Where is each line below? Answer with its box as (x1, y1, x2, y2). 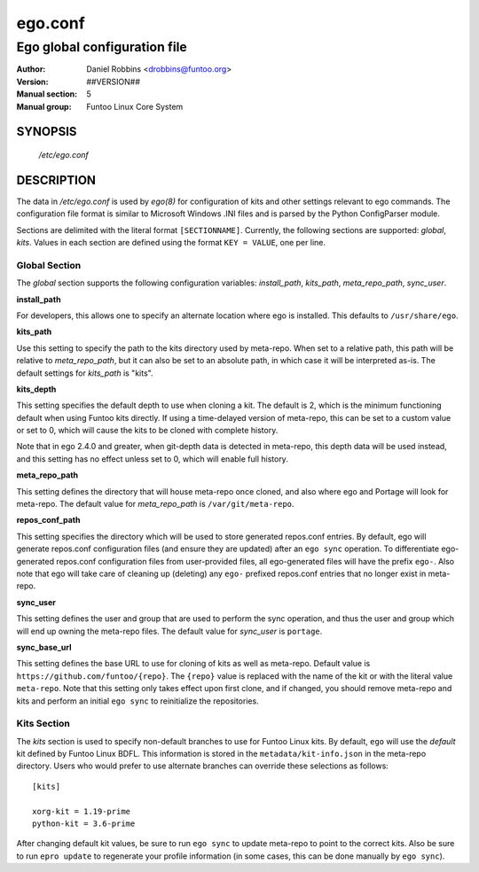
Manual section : (16, 89, 78, 99)
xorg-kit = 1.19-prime (32, 806, 131, 816)
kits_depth (16, 384, 57, 394)
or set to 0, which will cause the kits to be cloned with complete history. (16, 425, 279, 436)
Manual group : (16, 101, 72, 112)
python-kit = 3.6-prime (32, 819, 136, 829)
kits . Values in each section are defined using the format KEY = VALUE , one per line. (16, 237, 326, 248)
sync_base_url (16, 642, 72, 652)
